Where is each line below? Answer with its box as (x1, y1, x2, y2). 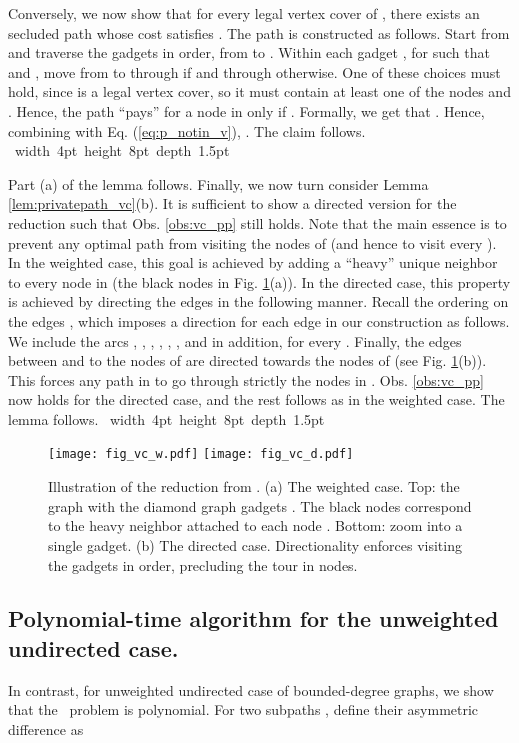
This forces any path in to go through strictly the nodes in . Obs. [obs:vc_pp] (8, 369, 484, 390)
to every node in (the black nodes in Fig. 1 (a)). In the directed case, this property (8, 271, 511, 292)
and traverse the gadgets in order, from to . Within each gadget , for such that (8, 42, 490, 63)
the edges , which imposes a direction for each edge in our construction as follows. (8, 310, 510, 331)
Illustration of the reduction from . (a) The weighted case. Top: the (48, 476, 460, 497)
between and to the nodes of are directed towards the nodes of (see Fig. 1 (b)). (8, 350, 487, 371)
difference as (8, 718, 84, 739)
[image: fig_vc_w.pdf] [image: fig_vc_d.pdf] (48, 447, 354, 462)
